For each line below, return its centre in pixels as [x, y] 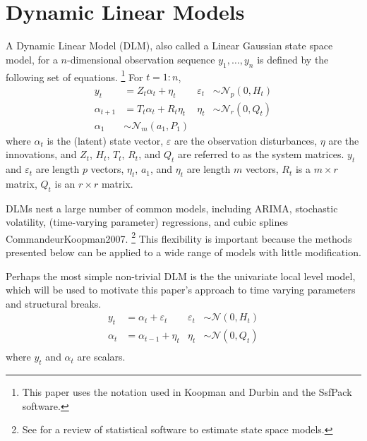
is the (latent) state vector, [105, 140]
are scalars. [101, 357]
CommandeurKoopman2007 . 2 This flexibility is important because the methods [179, 237]
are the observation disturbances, [246, 140]
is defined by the [293, 59]
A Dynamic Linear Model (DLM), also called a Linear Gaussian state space [169, 46]
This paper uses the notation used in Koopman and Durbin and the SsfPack [187, 392]
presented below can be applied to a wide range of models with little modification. [183, 252]
